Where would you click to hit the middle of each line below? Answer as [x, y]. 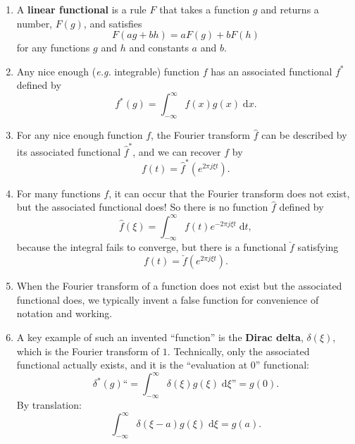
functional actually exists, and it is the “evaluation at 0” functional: [163, 365]
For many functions [58, 193]
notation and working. [64, 313]
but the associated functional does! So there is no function [142, 207]
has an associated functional [272, 71]
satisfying [318, 247]
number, [35, 23]
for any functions [53, 48]
